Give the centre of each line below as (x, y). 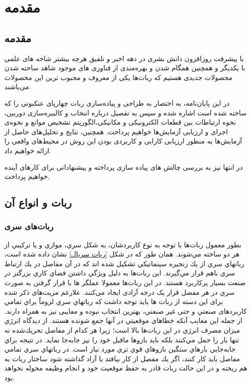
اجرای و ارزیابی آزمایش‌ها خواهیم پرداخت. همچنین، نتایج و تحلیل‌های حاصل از (116, 131)
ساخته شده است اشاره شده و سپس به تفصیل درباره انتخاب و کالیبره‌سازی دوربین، (126, 112)
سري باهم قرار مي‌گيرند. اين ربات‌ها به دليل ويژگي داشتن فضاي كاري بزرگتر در (120, 273)
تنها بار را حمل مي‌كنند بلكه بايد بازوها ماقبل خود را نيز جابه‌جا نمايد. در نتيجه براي (122, 339)
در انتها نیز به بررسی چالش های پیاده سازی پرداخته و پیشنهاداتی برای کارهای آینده (124, 167)
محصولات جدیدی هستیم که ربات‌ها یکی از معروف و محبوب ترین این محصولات (118, 77)
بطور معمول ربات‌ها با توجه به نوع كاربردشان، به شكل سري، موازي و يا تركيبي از (123, 244)
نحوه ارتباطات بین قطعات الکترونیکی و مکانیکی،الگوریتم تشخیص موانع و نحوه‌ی (120, 122)
